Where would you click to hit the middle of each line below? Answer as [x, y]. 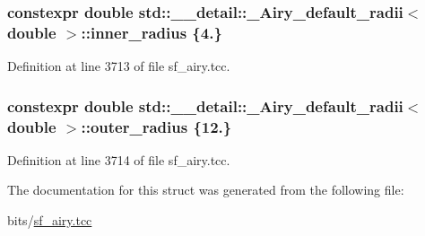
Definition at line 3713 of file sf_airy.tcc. [119, 66]
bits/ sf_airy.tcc [50, 220]
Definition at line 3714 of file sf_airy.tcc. [119, 159]
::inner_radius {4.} [152, 32]
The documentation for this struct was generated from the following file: [206, 190]
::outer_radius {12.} [156, 126]
